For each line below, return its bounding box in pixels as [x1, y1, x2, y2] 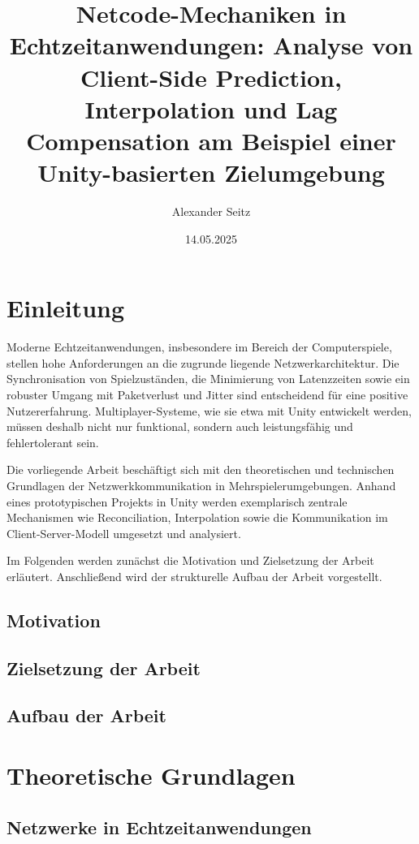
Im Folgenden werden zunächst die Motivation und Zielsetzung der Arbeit [6, 552, 374, 569]
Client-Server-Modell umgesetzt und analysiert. [6, 524, 241, 541]
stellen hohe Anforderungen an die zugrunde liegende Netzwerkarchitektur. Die [6, 354, 400, 371]
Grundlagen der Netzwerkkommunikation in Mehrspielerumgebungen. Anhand [6, 476, 396, 493]
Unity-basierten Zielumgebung [37, 156, 385, 189]
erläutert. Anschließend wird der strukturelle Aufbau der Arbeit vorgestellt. [6, 567, 382, 584]
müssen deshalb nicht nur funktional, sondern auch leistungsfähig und [6, 418, 353, 435]
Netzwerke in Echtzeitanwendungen [6, 814, 312, 839]
